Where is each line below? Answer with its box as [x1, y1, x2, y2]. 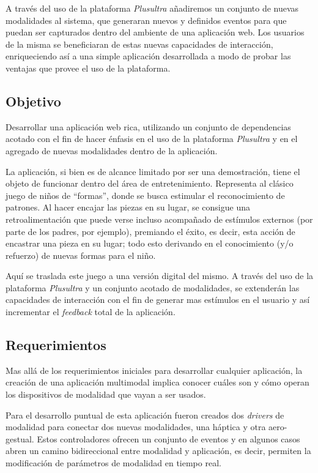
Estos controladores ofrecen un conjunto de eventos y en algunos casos [37, 432, 300, 445]
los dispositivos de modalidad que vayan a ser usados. [6, 388, 206, 401]
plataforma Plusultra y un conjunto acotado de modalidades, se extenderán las [6, 281, 300, 294]
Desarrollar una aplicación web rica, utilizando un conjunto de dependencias [6, 120, 291, 133]
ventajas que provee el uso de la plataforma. [6, 61, 171, 74]
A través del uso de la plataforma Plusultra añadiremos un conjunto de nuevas [6, 2, 299, 14]
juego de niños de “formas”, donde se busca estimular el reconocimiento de [6, 188, 285, 201]
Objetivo [6, 91, 61, 110]
